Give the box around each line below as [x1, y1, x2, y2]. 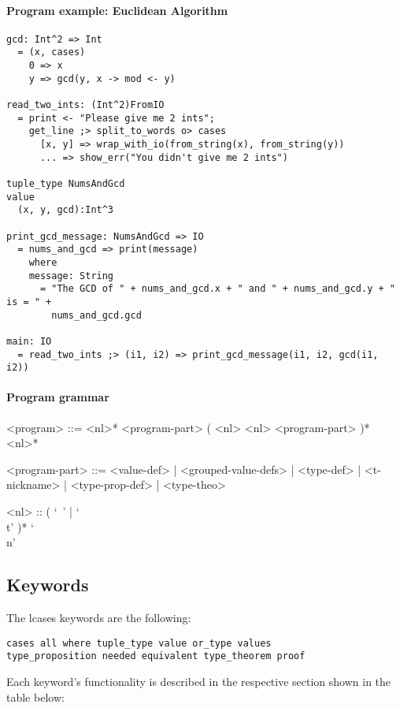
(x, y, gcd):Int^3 [17, 204, 114, 216]
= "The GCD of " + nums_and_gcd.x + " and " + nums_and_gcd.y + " [39, 283, 395, 295]
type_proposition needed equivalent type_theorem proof [6, 650, 306, 662]
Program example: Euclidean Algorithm [6, 2, 228, 18]
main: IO [6, 335, 52, 347]
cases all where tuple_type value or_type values [6, 637, 272, 649]
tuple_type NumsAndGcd [6, 178, 125, 190]
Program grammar [6, 389, 109, 405]
